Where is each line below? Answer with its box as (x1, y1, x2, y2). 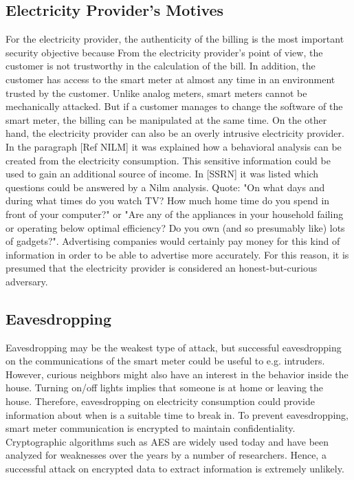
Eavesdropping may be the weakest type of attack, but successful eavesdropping (5, 340, 342, 354)
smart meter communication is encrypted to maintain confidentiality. (5, 421, 296, 435)
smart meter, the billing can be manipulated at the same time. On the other (5, 112, 327, 127)
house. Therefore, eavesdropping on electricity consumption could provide (5, 394, 316, 408)
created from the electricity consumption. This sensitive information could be (5, 153, 331, 167)
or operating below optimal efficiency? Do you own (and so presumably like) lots (5, 220, 345, 234)
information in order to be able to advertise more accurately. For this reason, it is (5, 247, 349, 261)
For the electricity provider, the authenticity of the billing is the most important (5, 32, 344, 46)
